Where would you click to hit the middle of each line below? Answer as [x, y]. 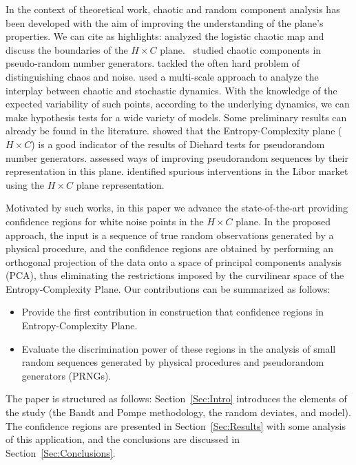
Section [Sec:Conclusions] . [61, 452]
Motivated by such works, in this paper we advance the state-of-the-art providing [177, 208]
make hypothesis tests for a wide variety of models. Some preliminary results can [176, 117]
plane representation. [120, 184]
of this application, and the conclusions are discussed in [123, 439]
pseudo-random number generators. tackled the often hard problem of [153, 63]
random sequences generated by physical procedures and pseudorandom [173, 362]
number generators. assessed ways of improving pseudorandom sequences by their [177, 157]
